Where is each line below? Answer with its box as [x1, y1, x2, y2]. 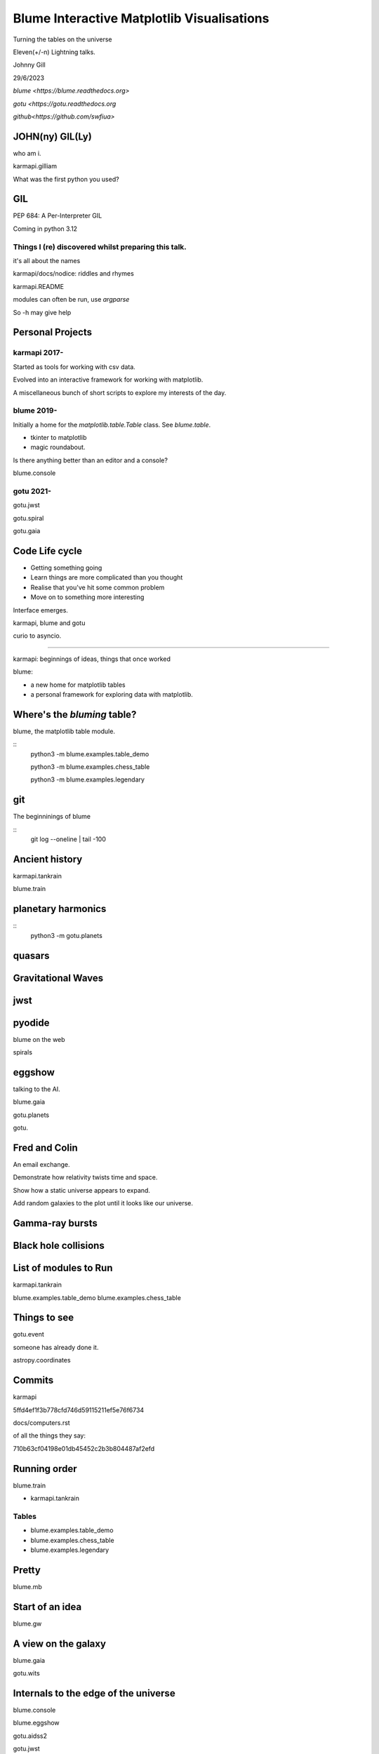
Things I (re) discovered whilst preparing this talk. [13, 242, 187, 252]
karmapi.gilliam [13, 162, 58, 170]
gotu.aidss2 [13, 1732, 48, 1740]
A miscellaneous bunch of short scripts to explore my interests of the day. [13, 388, 227, 396]
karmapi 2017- [13, 348, 64, 358]
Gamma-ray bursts [13, 1217, 98, 1229]
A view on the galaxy [13, 1638, 107, 1649]
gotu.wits [13, 1669, 40, 1678]
